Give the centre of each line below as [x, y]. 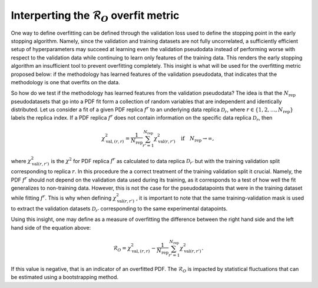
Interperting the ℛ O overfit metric [95, 16]
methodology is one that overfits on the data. [65, 82]
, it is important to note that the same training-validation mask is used [220, 198]
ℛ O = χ [122, 249]
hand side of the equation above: [51, 227]
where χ [21, 161]
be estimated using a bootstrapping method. [65, 277]
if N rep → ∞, [197, 139]
